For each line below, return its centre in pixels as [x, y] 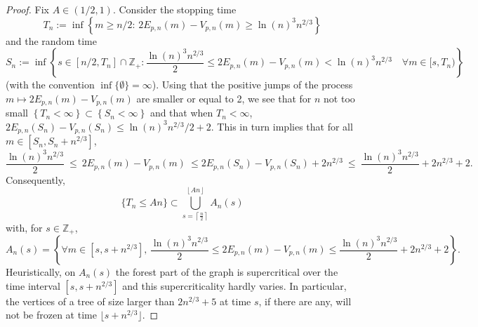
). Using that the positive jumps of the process [252, 85]
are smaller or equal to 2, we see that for [224, 98]
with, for [24, 227]
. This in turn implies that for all [282, 126]
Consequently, [35, 179]
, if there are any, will [305, 301]
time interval [33, 285]
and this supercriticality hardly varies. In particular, [234, 285]
